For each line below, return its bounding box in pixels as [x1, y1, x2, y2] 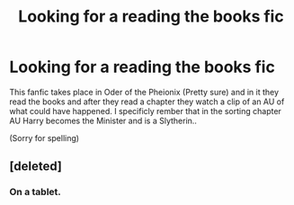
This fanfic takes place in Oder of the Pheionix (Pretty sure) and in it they [9, 86, 280, 97]
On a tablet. [9, 186, 61, 199]
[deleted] [9, 159, 63, 174]
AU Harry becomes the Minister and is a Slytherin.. [9, 115, 198, 126]
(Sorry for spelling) [9, 132, 79, 143]
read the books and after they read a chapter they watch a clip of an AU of [9, 96, 285, 107]
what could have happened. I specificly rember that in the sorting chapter [9, 105, 281, 116]
